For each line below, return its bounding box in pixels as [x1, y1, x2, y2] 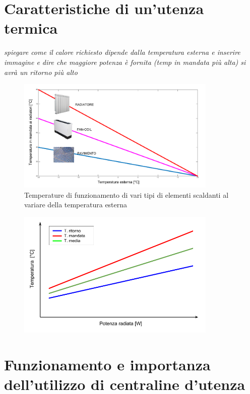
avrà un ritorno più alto [4, 66, 78, 77]
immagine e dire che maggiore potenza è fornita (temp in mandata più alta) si [4, 56, 246, 67]
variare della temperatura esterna [24, 199, 128, 210]
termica [4, 18, 58, 38]
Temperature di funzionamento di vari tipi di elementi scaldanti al [24, 189, 229, 200]
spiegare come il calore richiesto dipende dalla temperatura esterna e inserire [4, 47, 240, 57]
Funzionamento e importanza [4, 354, 211, 374]
